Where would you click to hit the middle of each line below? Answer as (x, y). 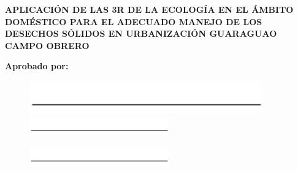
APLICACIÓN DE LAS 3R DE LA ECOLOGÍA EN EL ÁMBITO (149, 9)
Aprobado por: (37, 66)
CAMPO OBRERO (47, 45)
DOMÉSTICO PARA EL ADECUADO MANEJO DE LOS (134, 21)
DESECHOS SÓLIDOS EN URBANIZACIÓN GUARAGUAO (141, 33)
